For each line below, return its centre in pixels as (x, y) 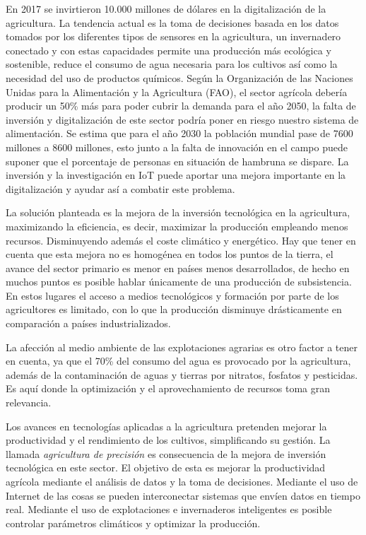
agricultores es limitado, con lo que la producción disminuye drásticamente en (174, 309)
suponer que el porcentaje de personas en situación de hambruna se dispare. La (177, 161)
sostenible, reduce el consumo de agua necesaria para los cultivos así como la (172, 64)
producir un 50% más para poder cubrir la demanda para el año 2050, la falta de (181, 106)
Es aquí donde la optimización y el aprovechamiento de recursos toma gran (168, 388)
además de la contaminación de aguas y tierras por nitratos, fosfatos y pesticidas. (182, 374)
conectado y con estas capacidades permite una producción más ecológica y (169, 50)
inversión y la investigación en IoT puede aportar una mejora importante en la (176, 175)
